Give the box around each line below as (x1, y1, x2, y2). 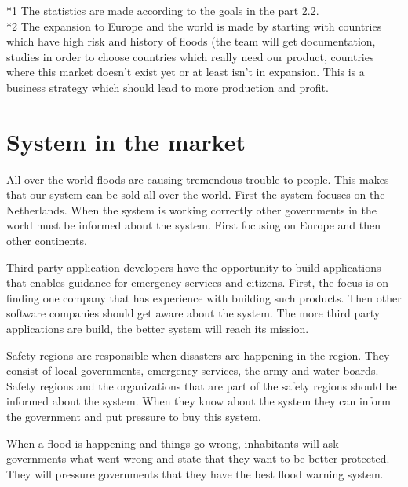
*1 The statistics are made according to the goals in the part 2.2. (6, 2, 319, 18)
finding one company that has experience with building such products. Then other (6, 289, 402, 306)
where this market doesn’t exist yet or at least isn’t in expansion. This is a (6, 64, 365, 80)
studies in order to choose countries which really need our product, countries (6, 48, 374, 64)
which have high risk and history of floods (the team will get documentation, (6, 33, 376, 49)
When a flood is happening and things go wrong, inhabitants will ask (6, 434, 339, 451)
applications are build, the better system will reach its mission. (6, 320, 309, 337)
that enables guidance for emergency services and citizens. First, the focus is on (6, 274, 388, 291)
